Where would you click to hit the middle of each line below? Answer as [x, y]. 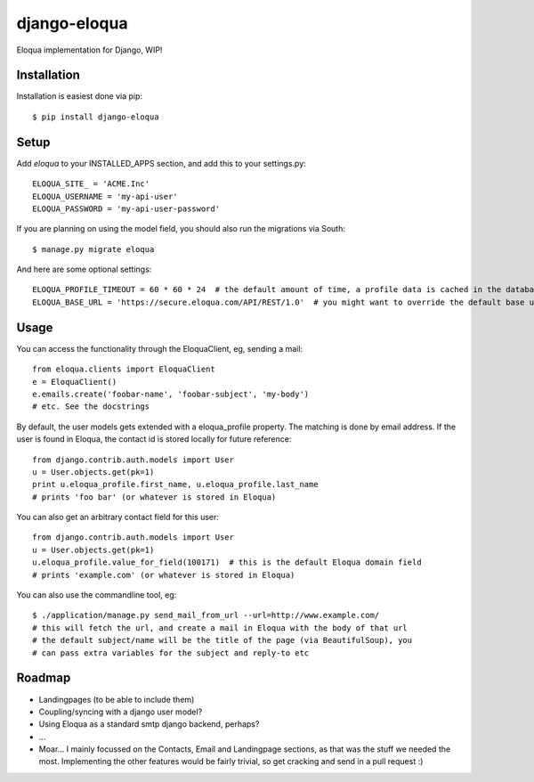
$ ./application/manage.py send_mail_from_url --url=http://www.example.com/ [206, 615]
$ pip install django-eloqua [96, 117]
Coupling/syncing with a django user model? [121, 712]
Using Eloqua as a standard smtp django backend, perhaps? [149, 724]
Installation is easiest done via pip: [79, 96]
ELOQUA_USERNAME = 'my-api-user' [105, 196]
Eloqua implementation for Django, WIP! [89, 50]
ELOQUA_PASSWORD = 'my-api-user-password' [126, 208]
